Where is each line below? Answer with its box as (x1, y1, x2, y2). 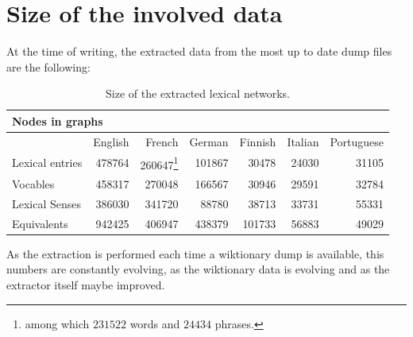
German (189, 133, 229, 149)
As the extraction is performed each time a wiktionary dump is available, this (6, 245, 384, 261)
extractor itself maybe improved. (6, 277, 165, 293)
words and (129, 315, 180, 331)
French (145, 133, 179, 149)
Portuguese (330, 133, 384, 149)
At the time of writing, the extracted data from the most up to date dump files (6, 43, 392, 60)
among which (25, 315, 90, 331)
